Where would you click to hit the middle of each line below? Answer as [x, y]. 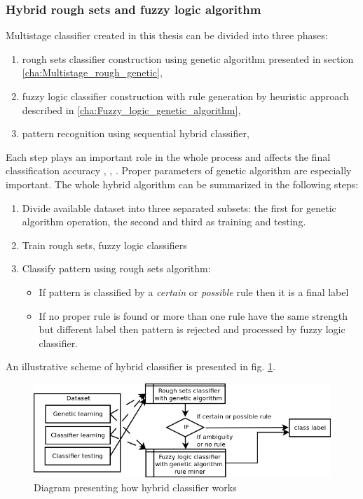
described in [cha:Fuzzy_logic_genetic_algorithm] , [131, 110]
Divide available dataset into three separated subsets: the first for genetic [179, 208]
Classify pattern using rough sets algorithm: [116, 268]
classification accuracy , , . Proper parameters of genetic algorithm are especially [179, 170]
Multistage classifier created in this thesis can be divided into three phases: [167, 35]
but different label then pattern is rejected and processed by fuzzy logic [192, 329]
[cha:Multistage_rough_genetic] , [92, 72]
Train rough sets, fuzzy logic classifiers [104, 245]
